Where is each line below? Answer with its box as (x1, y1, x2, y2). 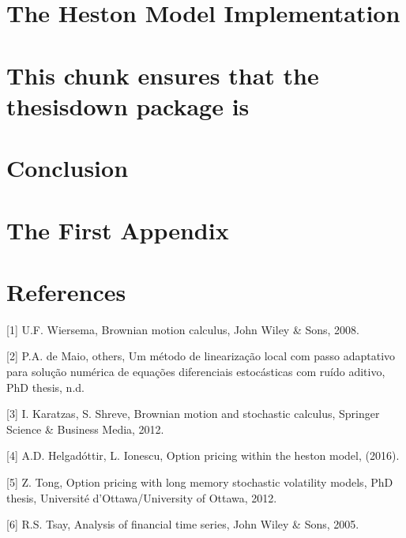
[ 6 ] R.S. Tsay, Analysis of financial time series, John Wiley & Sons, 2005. (6, 516, 359, 532)
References (6, 275, 126, 307)
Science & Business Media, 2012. (6, 420, 164, 437)
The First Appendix (6, 213, 229, 246)
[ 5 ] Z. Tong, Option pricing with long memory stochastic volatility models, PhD (6, 473, 393, 490)
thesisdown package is (6, 89, 250, 122)
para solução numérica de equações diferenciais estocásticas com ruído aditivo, (6, 363, 385, 379)
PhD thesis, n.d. (6, 378, 85, 395)
